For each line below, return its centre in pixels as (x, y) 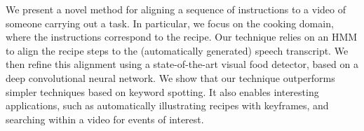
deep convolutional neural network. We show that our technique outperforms (170, 77)
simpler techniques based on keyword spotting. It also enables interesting (162, 91)
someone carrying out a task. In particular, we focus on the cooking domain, (170, 23)
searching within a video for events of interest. (105, 119)
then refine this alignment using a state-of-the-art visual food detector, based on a (182, 64)
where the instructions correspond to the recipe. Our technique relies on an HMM (182, 37)
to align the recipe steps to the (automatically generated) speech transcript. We (177, 50)
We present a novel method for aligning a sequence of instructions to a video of (176, 9)
